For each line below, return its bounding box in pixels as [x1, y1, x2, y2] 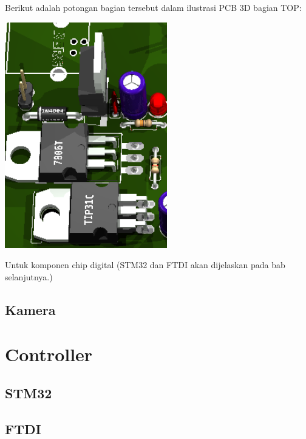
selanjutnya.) [5, 270, 53, 283]
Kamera [5, 300, 56, 319]
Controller [5, 342, 93, 367]
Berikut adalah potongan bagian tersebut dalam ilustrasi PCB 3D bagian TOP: [5, 1, 302, 13]
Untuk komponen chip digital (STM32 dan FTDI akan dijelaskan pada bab [5, 258, 285, 271]
